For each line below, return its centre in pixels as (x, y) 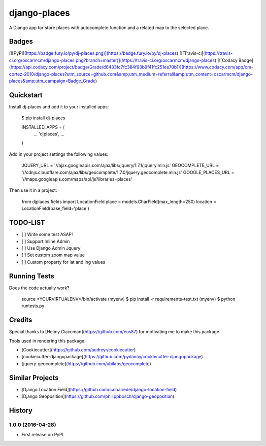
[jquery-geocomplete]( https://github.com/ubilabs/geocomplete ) (86, 363)
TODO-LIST (27, 223)
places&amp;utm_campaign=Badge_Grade (52, 81)
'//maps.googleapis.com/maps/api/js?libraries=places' (77, 179)
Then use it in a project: (33, 190)
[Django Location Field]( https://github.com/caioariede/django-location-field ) (99, 389)
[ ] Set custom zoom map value (53, 255)
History (21, 410)
